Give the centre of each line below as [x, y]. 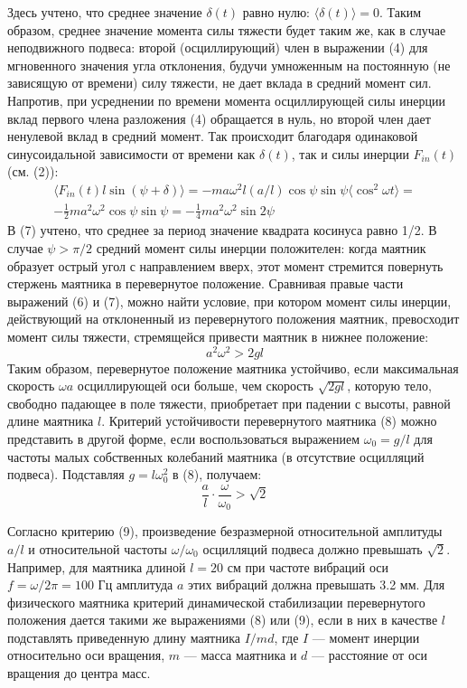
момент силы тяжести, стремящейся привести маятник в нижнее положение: [218, 336]
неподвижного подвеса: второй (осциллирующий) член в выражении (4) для [218, 47]
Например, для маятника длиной [97, 566]
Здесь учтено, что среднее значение [105, 12]
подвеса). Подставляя [66, 474]
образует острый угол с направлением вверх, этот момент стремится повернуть [225, 265]
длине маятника [51, 421]
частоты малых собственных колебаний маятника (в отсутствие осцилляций [216, 456]
